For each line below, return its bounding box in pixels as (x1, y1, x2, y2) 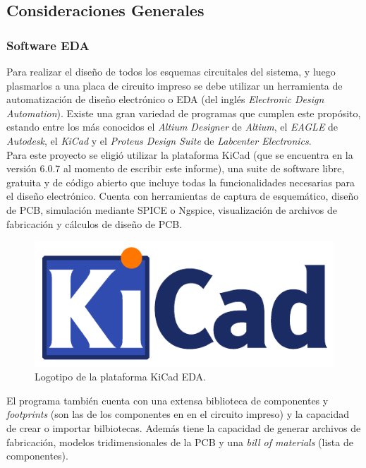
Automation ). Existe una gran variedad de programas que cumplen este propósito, (6, 105, 361, 120)
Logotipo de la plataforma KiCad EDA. (35, 369, 206, 384)
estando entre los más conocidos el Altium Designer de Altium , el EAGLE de (6, 119, 338, 134)
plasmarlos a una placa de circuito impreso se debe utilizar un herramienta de (6, 78, 343, 92)
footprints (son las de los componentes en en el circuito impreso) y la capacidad (6, 407, 349, 421)
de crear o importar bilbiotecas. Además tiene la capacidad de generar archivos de (6, 420, 361, 435)
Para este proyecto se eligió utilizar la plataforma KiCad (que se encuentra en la (6, 147, 353, 162)
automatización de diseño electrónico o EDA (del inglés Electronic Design (6, 92, 324, 107)
